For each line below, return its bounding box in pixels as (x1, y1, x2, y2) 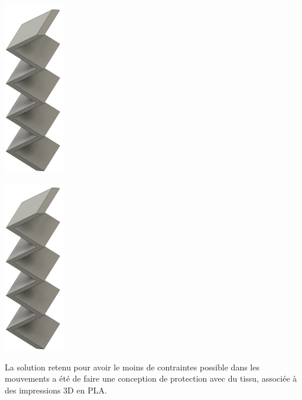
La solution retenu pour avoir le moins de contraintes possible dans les (5, 360, 259, 373)
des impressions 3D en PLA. (5, 383, 107, 396)
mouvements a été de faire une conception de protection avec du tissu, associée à (5, 372, 297, 385)
